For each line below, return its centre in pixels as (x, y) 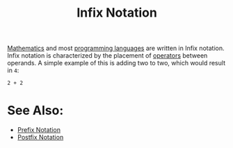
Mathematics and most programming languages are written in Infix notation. (116, 48)
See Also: (35, 111)
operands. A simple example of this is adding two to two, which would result (116, 63)
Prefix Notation (39, 130)
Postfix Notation (40, 138)
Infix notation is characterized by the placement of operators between (107, 56)
